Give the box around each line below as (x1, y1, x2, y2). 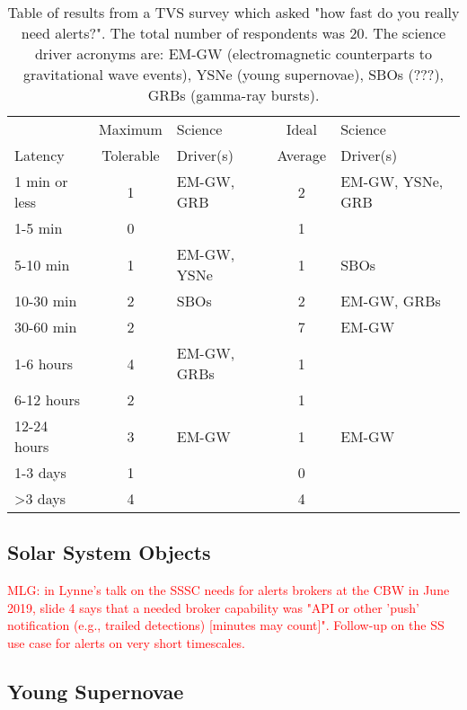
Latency (14, 145, 65, 165)
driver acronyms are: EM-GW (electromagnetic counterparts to (34, 43, 433, 64)
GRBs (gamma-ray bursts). (147, 84, 320, 105)
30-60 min (14, 316, 77, 337)
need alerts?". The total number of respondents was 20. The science (21, 22, 446, 43)
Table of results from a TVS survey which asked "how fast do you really (7, 2, 460, 22)
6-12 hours (14, 389, 81, 410)
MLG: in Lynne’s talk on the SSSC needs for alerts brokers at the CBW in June (7, 581, 450, 599)
